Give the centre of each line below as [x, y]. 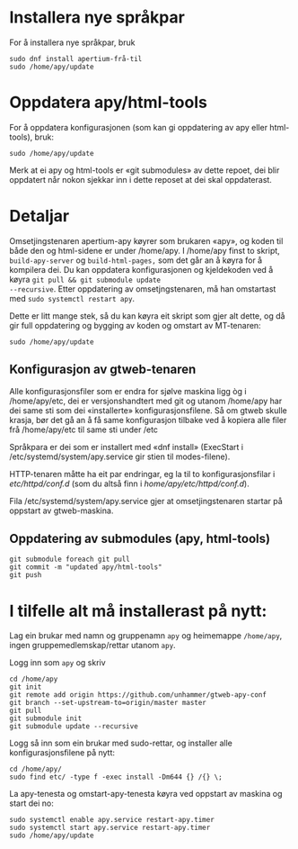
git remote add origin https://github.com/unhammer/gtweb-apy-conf [138, 695]
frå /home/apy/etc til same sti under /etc [84, 429]
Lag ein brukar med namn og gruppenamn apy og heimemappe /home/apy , [146, 636]
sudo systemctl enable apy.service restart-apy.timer [112, 820]
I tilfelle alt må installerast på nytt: [138, 611]
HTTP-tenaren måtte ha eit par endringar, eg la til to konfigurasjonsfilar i [142, 474]
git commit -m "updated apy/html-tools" [86, 567]
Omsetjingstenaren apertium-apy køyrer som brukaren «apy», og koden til [146, 240]
